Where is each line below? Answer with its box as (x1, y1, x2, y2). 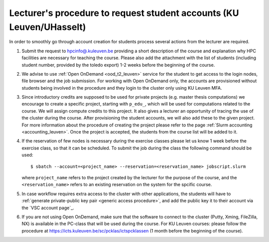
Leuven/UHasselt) (9, 21, 86, 32)
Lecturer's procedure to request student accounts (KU (9, 7, 239, 18)
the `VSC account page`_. (21, 205, 74, 211)
